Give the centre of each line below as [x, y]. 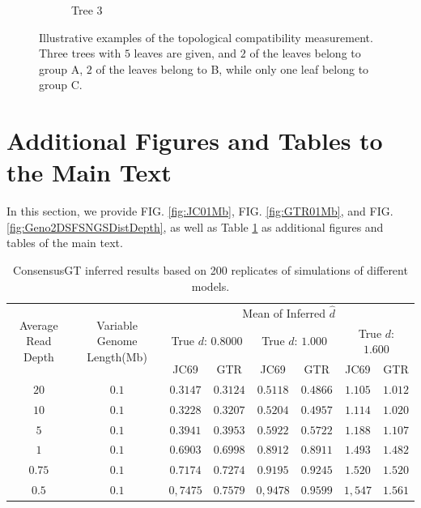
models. [210, 286]
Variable [117, 324]
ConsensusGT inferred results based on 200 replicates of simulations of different [210, 270]
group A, [61, 68]
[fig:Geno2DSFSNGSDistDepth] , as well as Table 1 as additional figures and [195, 226]
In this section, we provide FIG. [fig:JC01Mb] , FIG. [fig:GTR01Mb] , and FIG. [200, 211]
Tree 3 [87, 10]
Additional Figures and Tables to [195, 141]
